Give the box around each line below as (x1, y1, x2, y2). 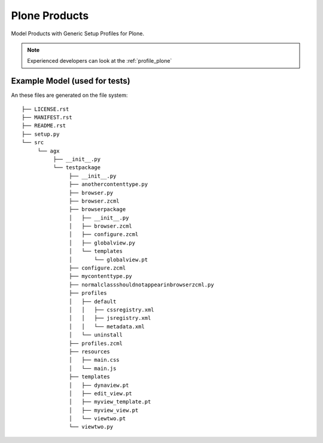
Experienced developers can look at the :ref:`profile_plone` (27, 57, 172, 65)
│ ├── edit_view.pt (69, 390, 133, 397)
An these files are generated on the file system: (11, 91, 128, 99)
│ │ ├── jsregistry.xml (69, 314, 151, 322)
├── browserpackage (69, 206, 126, 213)
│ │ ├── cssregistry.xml (69, 307, 155, 313)
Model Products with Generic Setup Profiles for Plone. (11, 30, 145, 37)
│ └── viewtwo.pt (69, 415, 126, 422)
